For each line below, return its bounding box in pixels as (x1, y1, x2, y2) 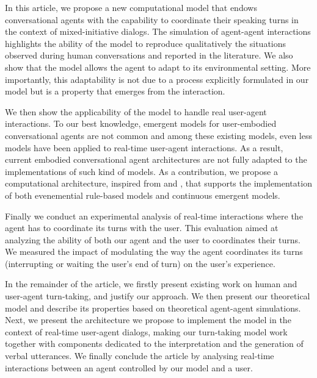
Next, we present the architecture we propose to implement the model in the (5, 313, 291, 326)
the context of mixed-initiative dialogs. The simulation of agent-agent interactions (5, 25, 311, 38)
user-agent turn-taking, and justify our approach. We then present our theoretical (5, 290, 310, 302)
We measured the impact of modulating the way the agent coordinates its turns (5, 245, 303, 258)
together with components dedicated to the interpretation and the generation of (5, 337, 304, 350)
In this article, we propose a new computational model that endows (5, 1, 257, 13)
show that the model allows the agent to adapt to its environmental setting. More (5, 60, 311, 73)
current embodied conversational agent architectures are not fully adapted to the (5, 153, 307, 166)
